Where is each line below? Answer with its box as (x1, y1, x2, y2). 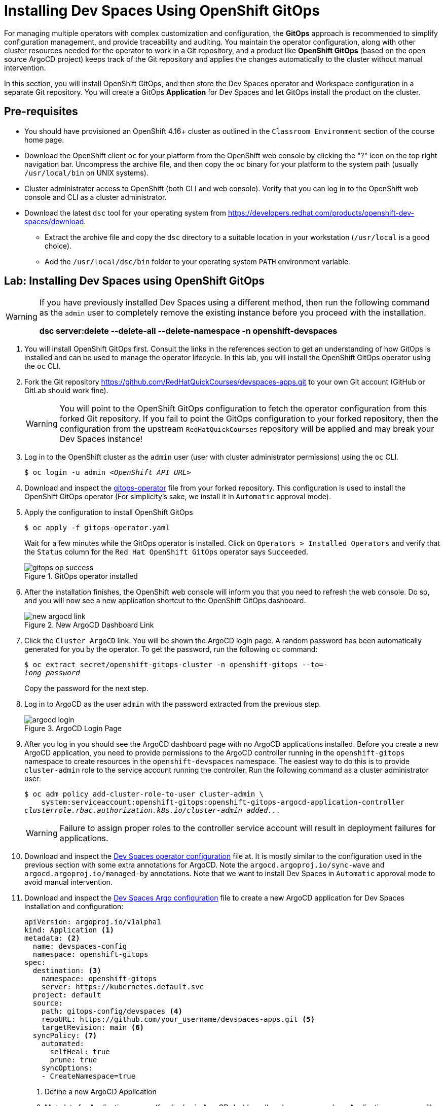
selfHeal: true (50, 1048, 110, 1056)
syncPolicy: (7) (32, 1031, 97, 1040)
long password (24, 669, 80, 677)
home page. (24, 135, 64, 144)
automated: (41, 1040, 85, 1048)
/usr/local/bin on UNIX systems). (24, 168, 149, 177)
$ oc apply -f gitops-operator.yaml (24, 524, 170, 532)
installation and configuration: (24, 902, 124, 911)
